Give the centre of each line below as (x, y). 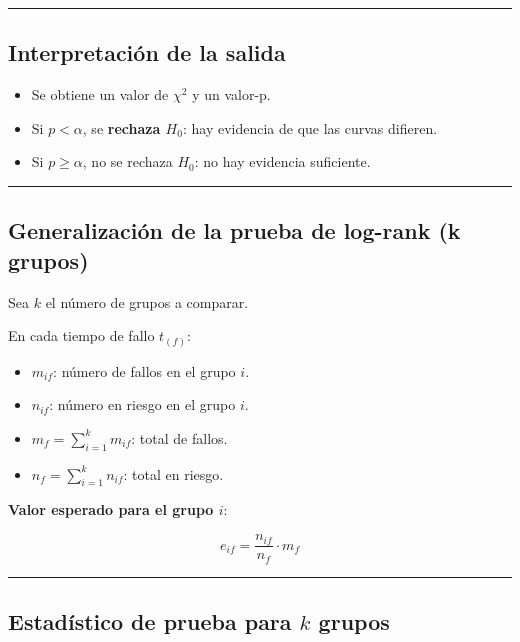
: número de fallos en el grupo (144, 370)
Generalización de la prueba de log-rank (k (234, 230)
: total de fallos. (179, 437)
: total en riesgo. (173, 473)
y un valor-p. (231, 94)
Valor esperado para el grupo (111, 509)
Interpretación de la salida (147, 52)
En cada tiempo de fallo (81, 335)
